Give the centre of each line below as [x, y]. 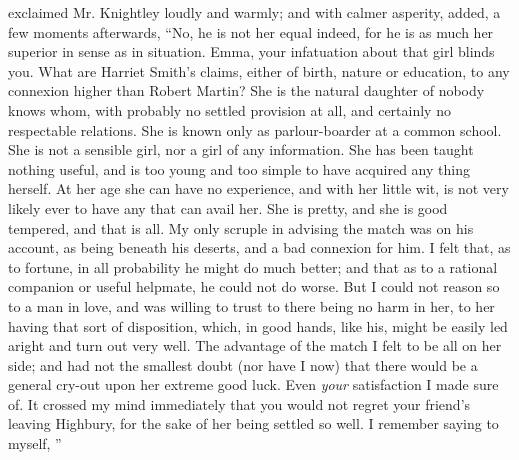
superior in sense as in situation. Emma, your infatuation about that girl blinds [251, 51]
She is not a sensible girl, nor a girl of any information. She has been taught [241, 149]
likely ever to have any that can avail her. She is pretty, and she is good [228, 207]
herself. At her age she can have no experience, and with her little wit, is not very [258, 188]
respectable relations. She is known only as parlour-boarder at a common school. [255, 129]
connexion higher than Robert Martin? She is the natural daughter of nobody [246, 90]
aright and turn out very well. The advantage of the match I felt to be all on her [255, 345]
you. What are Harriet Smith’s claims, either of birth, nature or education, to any [259, 70]
